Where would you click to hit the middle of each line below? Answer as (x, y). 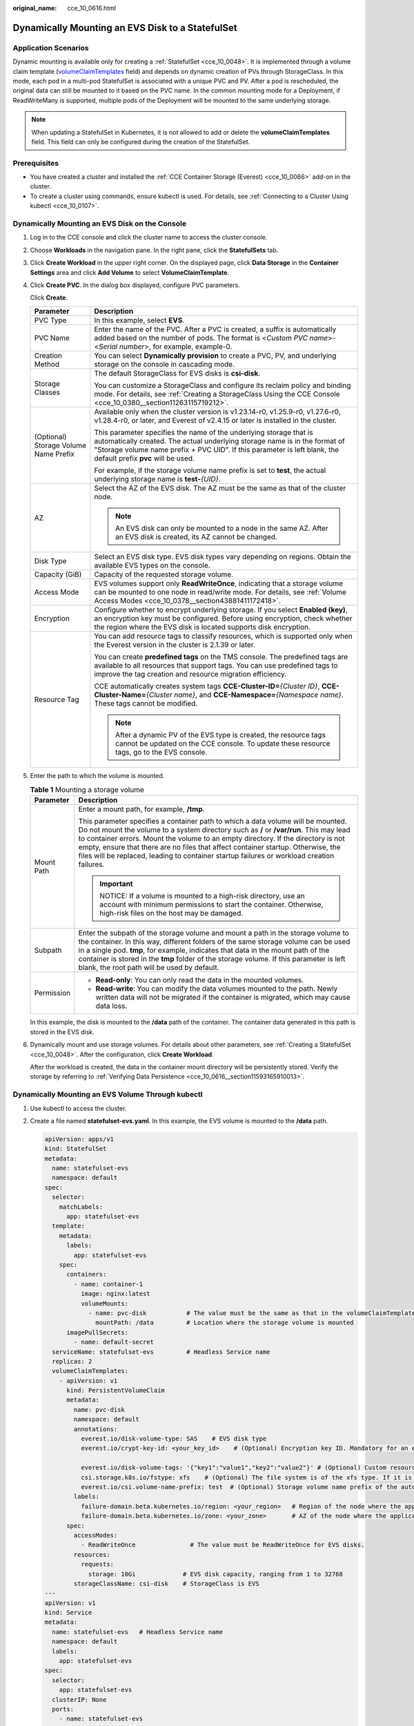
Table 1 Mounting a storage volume (87, 790)
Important (116, 884)
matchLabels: (81, 1207)
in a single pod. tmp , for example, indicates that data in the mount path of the (204, 951)
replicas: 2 (72, 1361)
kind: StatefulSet (76, 1149)
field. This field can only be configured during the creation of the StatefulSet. (141, 142)
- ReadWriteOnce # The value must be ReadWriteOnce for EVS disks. (223, 1545)
